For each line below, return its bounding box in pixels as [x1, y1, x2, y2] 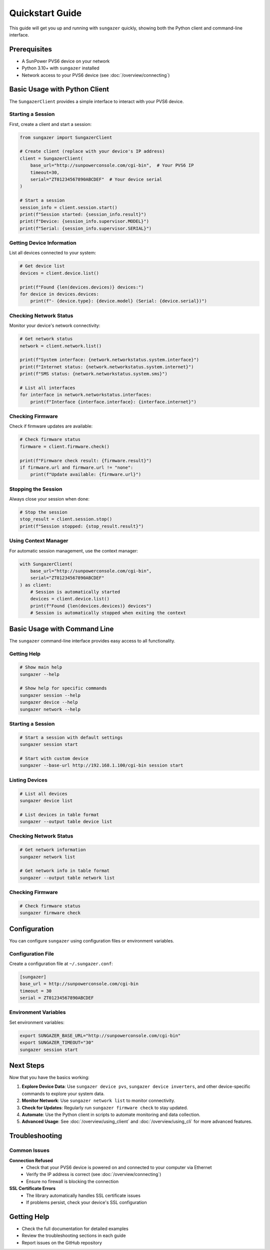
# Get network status [19, 336, 73, 342]
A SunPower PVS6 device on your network [21, 58, 110, 64]
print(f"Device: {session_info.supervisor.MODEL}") [19, 218, 149, 224]
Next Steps [9, 1061, 44, 1069]
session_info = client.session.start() [19, 204, 117, 210]
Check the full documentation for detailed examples [21, 1225, 128, 1231]
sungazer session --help [19, 692, 81, 698]
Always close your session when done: [9, 496, 89, 502]
